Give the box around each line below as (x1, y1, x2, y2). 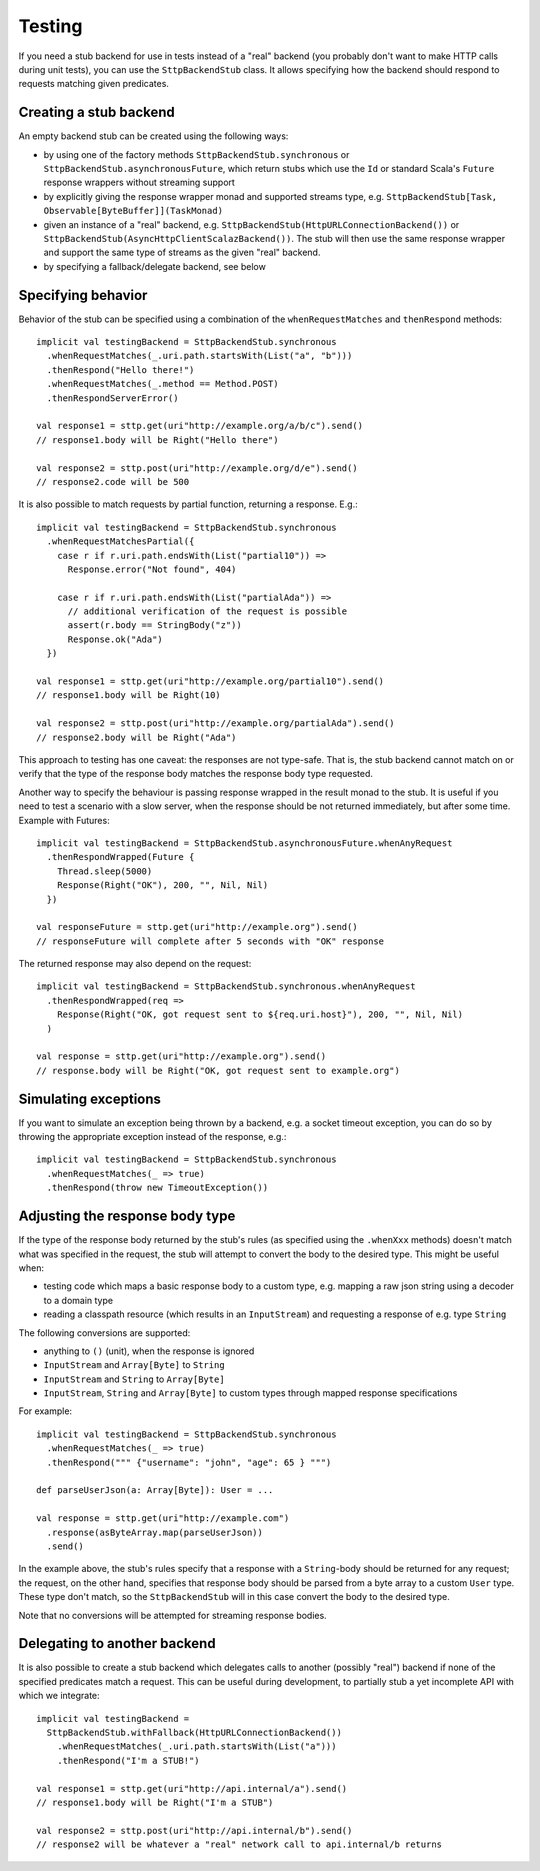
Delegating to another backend (18, 1635, 216, 1652)
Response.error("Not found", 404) (67, 563, 237, 575)
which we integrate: (18, 1690, 100, 1702)
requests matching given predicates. (18, 78, 170, 90)
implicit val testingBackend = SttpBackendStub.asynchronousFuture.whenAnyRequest (36, 837, 453, 849)
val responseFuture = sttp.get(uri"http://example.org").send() (36, 921, 359, 933)
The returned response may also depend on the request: (18, 958, 252, 970)
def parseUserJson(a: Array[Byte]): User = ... (36, 1485, 274, 1496)
